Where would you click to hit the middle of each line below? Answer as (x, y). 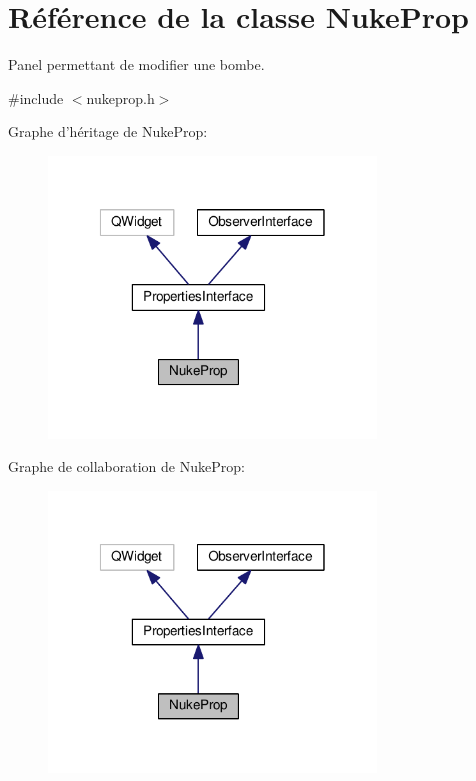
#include (36, 97)
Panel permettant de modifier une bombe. (136, 64)
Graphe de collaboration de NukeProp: (126, 466)
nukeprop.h (120, 97)
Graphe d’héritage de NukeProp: (108, 131)
